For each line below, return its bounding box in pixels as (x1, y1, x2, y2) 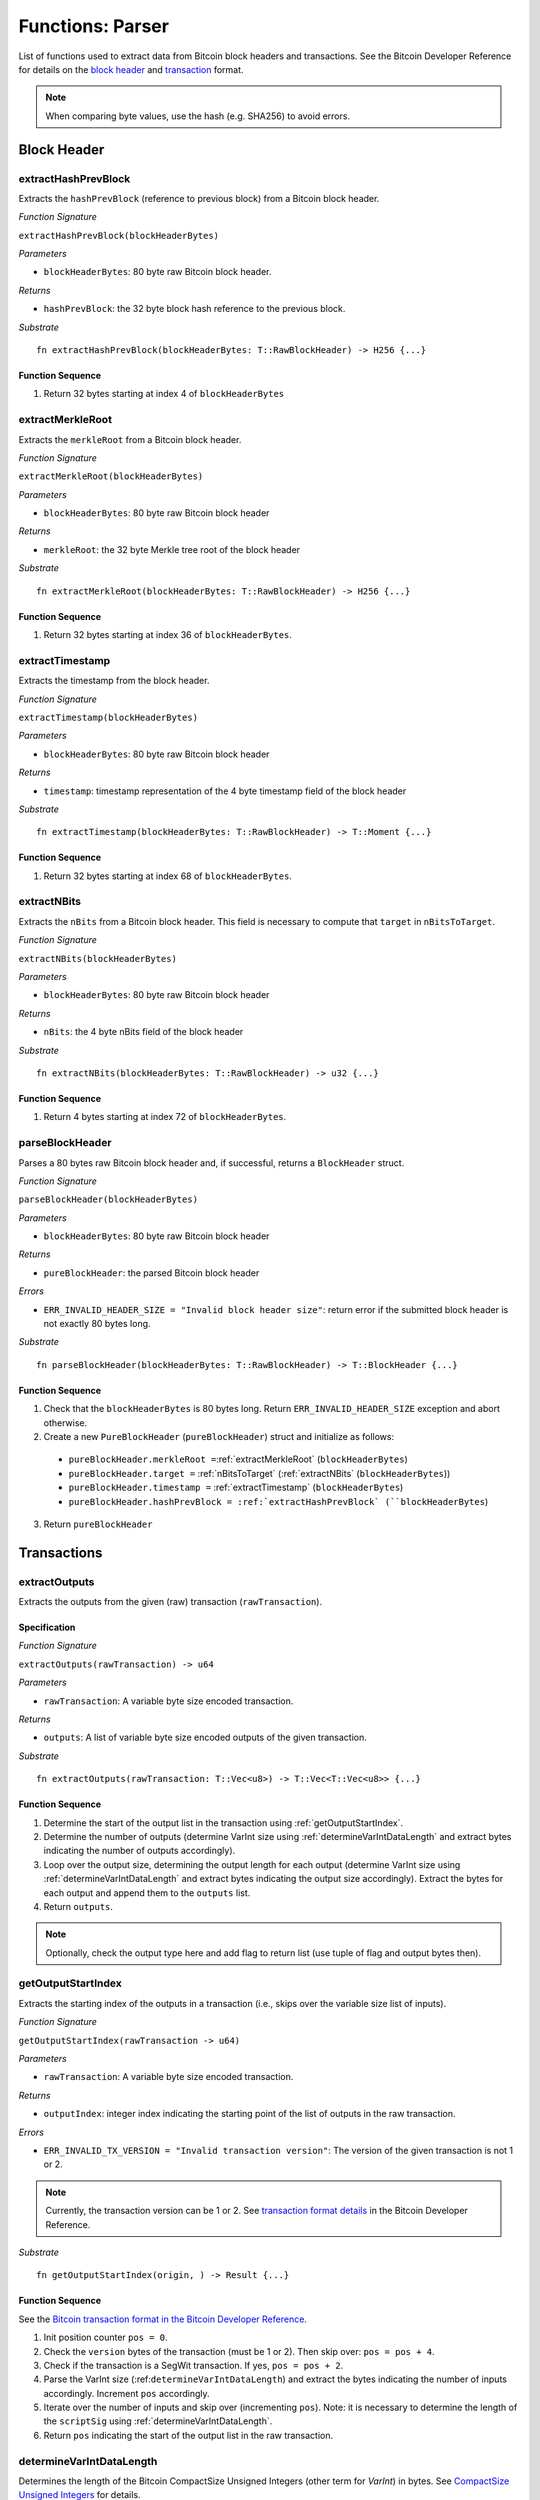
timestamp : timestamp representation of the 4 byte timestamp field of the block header (43, 785, 407, 797)
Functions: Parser (18, 15, 170, 37)
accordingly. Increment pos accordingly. (43, 2387, 210, 2399)
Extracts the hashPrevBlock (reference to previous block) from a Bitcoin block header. (18, 192, 380, 204)
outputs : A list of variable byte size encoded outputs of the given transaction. (43, 1731, 367, 1744)
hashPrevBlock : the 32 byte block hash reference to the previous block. (43, 303, 346, 315)
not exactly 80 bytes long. (43, 1318, 151, 1330)
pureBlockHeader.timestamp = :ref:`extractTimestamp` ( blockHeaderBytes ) (68, 1481, 404, 1494)
